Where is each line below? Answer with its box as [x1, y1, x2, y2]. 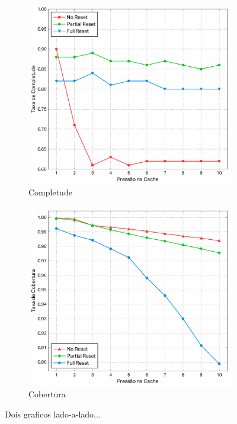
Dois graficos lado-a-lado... [5, 407, 101, 420]
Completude [28, 186, 72, 198]
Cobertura [28, 388, 66, 400]
